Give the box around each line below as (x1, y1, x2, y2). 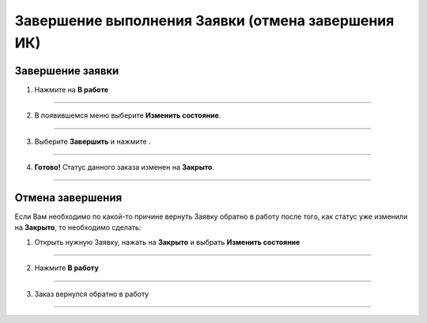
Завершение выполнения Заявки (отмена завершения (14, 12, 395, 29)
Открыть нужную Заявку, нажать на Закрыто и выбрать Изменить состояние (34, 237, 300, 246)
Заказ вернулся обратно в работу (34, 289, 149, 299)
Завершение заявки (14, 64, 119, 77)
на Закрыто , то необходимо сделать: (14, 223, 142, 232)
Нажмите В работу (34, 263, 99, 272)
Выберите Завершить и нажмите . (34, 137, 151, 146)
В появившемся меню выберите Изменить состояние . (34, 111, 221, 120)
